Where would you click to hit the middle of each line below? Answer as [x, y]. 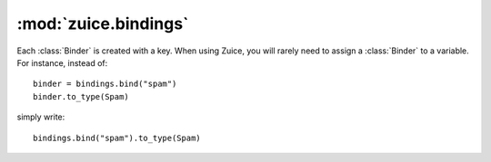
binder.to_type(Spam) [81, 96]
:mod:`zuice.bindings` [103, 24]
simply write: [41, 117]
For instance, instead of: [62, 62]
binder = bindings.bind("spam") [105, 84]
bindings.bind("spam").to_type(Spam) [117, 138]
